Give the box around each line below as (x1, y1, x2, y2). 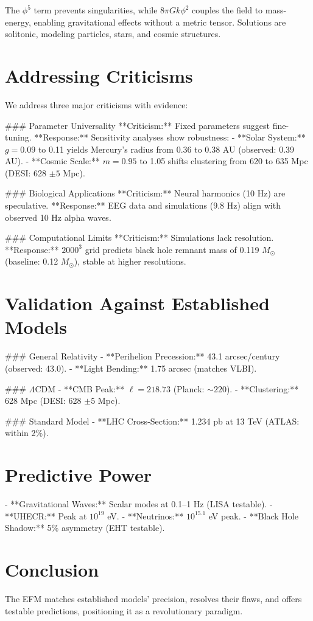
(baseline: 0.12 (5, 255, 58, 268)
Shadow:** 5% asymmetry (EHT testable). (5, 521, 165, 534)
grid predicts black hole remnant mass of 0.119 (85, 243, 259, 255)
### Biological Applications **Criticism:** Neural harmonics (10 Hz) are (5, 187, 286, 199)
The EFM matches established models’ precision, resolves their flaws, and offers (5, 592, 302, 605)
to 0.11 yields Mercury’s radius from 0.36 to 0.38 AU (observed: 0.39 (38, 142, 295, 155)
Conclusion (5, 557, 99, 581)
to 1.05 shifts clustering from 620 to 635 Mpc (139, 154, 308, 167)
